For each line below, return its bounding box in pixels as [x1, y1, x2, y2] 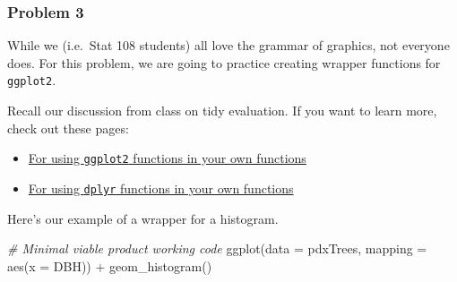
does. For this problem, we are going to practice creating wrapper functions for [7, 53, 441, 72]
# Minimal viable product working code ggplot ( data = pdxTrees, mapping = [7, 239, 427, 258]
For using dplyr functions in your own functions [28, 178, 294, 197]
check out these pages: [7, 118, 129, 137]
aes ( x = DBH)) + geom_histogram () [7, 256, 212, 275]
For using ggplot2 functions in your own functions [28, 149, 306, 167]
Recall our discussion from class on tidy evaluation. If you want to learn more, [7, 101, 437, 120]
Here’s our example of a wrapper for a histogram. [7, 209, 279, 227]
